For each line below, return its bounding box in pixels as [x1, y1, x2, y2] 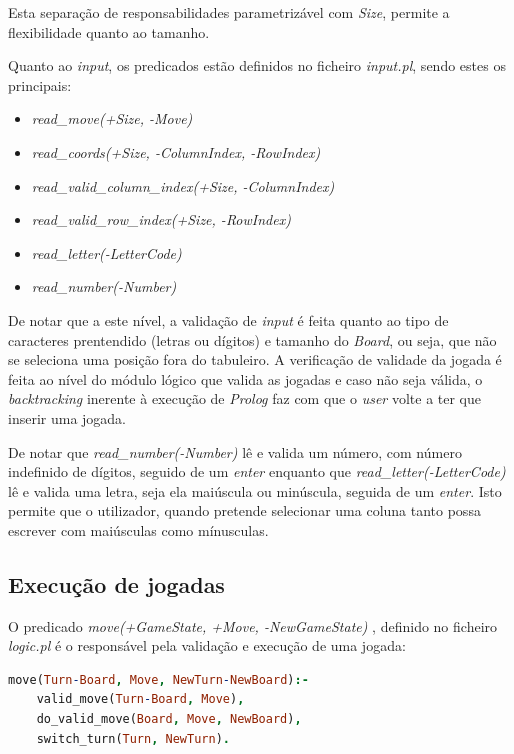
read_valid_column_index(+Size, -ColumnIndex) [31, 175, 335, 196]
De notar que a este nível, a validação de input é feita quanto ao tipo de [8, 309, 449, 330]
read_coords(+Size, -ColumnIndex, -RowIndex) [31, 141, 321, 162]
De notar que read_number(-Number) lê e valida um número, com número [8, 441, 462, 462]
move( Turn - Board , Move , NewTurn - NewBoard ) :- [8, 672, 309, 687]
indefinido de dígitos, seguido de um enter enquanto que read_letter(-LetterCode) [8, 461, 506, 482]
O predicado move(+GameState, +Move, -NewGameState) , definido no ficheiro [8, 615, 498, 636]
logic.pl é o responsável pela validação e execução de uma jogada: [8, 635, 406, 656]
